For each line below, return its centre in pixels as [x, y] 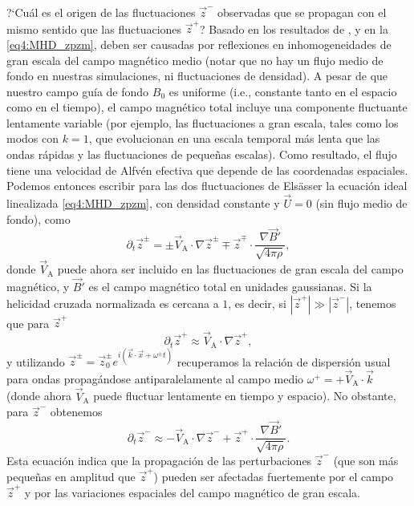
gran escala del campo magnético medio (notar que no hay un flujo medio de [195, 60]
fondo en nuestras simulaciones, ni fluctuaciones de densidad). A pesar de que [197, 76]
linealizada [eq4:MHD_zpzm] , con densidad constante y [143, 203]
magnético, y [38, 286]
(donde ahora [39, 396]
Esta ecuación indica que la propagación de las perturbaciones [159, 460]
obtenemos [76, 412]
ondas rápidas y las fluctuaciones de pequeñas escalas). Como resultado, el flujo [202, 154]
